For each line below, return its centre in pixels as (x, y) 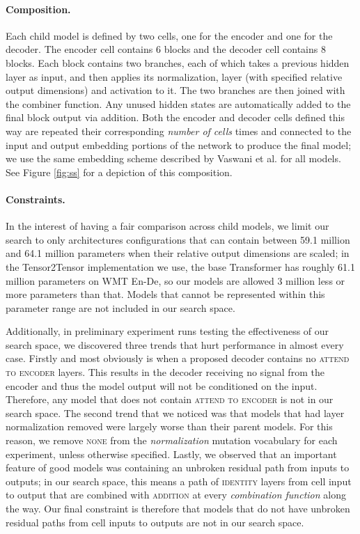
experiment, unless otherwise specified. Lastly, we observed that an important (171, 454)
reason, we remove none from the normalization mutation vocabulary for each (172, 440)
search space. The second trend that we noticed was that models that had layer (175, 413)
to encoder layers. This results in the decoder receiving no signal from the (165, 372)
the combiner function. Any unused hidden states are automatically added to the (178, 103)
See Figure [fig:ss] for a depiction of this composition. (119, 172)
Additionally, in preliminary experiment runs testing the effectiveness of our (167, 331)
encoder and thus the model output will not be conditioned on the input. (162, 385)
